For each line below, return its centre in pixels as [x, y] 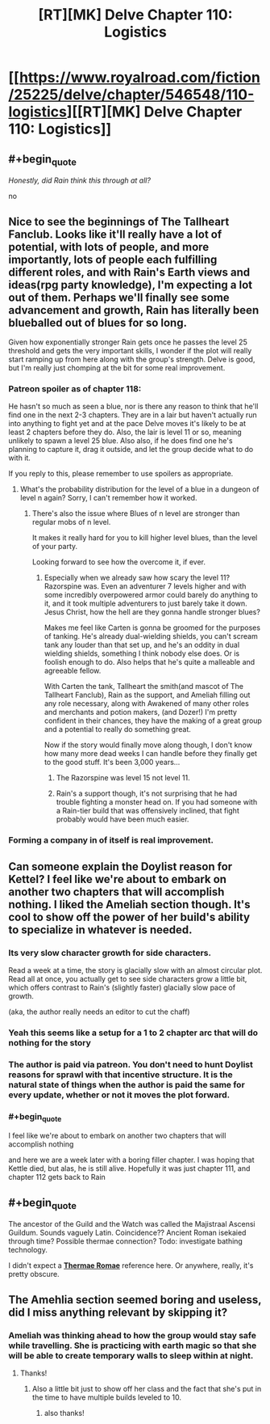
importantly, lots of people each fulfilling [113, 259]
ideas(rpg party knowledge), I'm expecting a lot [130, 285]
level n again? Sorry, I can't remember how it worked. [108, 498]
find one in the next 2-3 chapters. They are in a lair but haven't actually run [133, 415]
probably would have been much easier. [123, 819]
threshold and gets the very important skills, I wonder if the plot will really [130, 351]
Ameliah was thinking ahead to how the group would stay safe [132, 1335]
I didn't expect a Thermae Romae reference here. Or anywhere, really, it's [131, 1266]
